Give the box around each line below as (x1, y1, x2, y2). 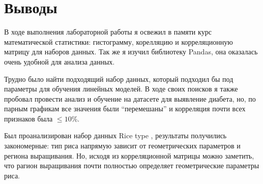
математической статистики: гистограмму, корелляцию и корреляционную (4, 36, 233, 47)
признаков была (4, 113, 53, 124)
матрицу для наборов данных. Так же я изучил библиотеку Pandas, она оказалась (4, 46, 258, 57)
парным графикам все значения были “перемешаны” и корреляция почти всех (4, 103, 246, 114)
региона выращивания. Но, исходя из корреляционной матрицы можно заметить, (4, 150, 254, 161)
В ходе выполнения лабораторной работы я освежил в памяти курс (4, 26, 212, 37)
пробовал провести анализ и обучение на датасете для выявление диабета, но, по (4, 93, 256, 104)
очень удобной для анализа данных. (4, 56, 115, 67)
